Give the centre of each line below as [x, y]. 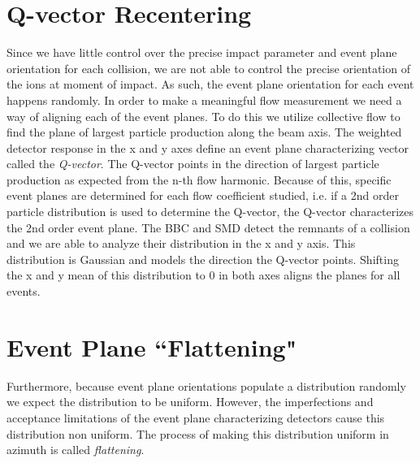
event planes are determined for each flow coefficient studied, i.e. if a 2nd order [203, 195]
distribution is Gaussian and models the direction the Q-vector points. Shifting [203, 259]
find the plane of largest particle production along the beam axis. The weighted [204, 132]
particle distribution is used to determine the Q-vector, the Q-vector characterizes [210, 212]
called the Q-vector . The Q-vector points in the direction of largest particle [193, 164]
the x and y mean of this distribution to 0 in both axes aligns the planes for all [204, 275]
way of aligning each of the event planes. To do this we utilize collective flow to [204, 116]
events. [24, 291]
